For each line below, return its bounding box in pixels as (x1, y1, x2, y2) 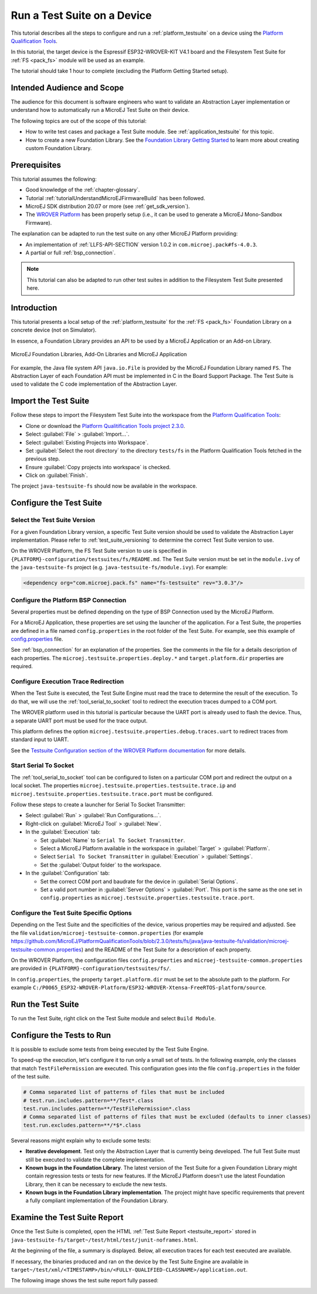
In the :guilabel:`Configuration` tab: (25, 870, 110, 877)
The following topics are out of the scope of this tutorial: (11, 117, 147, 124)
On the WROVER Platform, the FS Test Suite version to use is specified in (11, 548, 187, 555)
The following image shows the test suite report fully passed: (11, 1277, 158, 1284)
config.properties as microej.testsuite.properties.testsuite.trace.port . (40, 894, 255, 901)
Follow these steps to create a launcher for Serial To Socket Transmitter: (11, 801, 186, 808)
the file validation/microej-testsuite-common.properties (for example (11, 929, 204, 936)
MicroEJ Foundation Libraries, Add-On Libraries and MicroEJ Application (11, 351, 187, 358)
